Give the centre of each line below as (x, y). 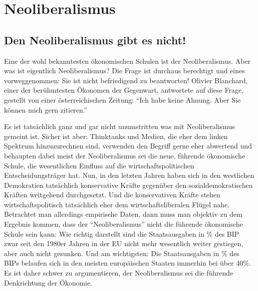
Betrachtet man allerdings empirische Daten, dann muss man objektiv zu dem (123, 214)
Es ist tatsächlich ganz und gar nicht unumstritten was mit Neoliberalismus (120, 126)
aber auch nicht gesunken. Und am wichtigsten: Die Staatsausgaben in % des (122, 253)
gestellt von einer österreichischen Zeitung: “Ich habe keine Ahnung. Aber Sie (123, 99)
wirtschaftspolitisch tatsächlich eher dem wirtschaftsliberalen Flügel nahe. (117, 204)
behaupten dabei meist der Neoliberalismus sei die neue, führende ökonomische (125, 155)
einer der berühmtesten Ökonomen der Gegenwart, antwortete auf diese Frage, (124, 90)
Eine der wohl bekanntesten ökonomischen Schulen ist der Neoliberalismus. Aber (127, 61)
